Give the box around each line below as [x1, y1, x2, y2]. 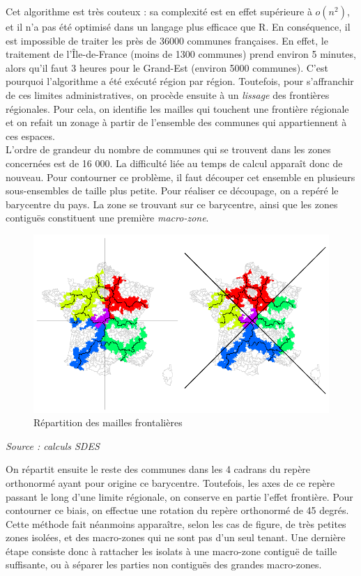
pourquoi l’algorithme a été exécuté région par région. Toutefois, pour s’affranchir [6, 74, 354, 88]
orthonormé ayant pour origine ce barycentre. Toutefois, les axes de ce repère [6, 475, 335, 490]
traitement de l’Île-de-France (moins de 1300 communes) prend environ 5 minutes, [6, 47, 356, 61]
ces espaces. [6, 128, 55, 143]
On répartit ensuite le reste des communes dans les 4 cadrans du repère [6, 462, 311, 476]
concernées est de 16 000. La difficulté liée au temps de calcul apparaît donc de [6, 155, 343, 170]
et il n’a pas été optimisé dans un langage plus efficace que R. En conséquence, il [6, 20, 351, 33]
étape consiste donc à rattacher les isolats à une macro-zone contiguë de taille [6, 543, 337, 558]
